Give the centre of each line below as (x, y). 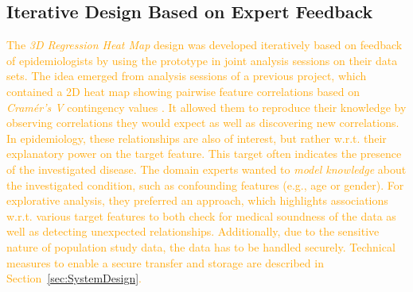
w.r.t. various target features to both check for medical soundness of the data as (201, 215)
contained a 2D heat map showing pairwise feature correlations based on (183, 91)
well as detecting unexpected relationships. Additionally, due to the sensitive (193, 231)
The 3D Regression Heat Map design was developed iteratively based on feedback (205, 45)
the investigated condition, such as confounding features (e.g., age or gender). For (205, 184)
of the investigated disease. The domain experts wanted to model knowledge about (206, 169)
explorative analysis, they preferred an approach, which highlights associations (197, 200)
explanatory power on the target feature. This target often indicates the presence (204, 154)
